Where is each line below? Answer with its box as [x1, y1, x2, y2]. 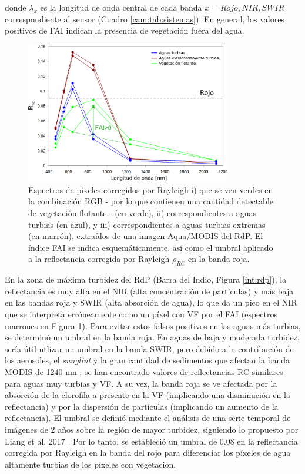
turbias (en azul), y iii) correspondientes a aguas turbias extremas [28, 218, 266, 230]
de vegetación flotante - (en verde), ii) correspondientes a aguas [28, 207, 257, 219]
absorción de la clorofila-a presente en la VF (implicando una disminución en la [5, 389, 290, 401]
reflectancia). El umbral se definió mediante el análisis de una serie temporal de [5, 412, 291, 424]
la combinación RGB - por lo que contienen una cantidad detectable [28, 195, 274, 207]
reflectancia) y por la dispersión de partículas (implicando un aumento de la [5, 400, 279, 412]
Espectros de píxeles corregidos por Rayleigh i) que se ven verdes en [28, 183, 273, 195]
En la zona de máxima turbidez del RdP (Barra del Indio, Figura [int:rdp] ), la [5, 273, 287, 286]
